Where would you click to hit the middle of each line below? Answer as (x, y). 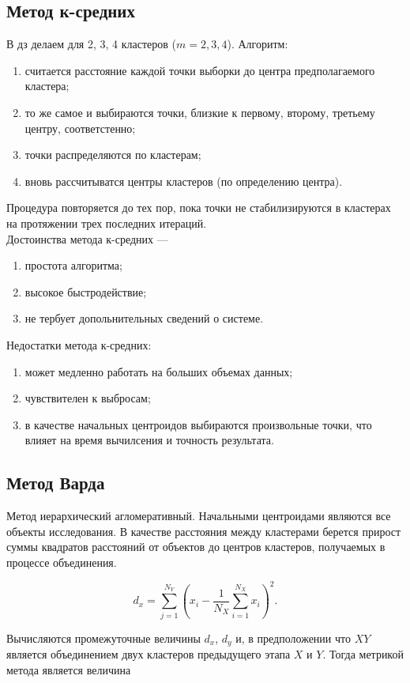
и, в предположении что (293, 638)
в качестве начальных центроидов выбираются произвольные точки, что (198, 424)
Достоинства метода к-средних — (87, 238)
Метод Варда (56, 483)
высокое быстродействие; (86, 291)
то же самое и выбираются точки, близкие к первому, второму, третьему (200, 112)
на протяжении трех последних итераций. (107, 223)
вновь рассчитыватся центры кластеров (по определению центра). (184, 181)
